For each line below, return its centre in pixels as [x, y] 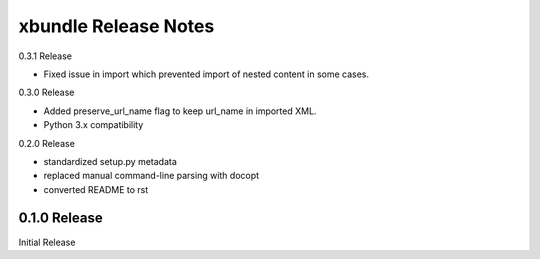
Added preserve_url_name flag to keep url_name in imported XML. [180, 111]
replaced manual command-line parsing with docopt [151, 176]
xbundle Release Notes [116, 26]
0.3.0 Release [46, 92]
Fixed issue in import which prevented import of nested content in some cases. [206, 74]
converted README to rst [96, 189]
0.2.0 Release [46, 143]
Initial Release [47, 242]
